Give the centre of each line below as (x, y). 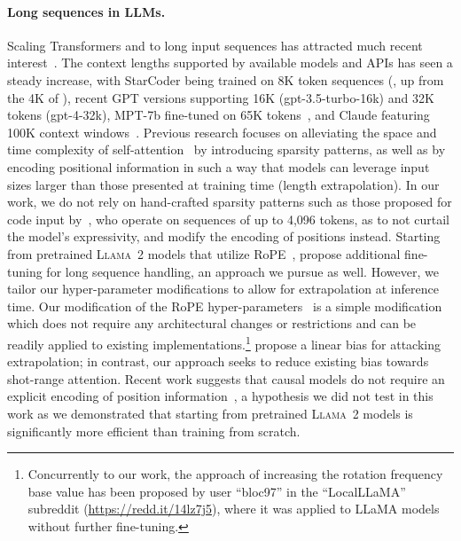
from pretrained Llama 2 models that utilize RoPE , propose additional (204, 253)
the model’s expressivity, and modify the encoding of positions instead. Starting (224, 236)
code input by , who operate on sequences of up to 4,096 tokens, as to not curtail (228, 219)
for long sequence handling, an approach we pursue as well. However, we (242, 271)
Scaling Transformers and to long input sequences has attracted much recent (215, 45)
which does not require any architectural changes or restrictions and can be (212, 323)
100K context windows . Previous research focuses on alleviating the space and (222, 132)
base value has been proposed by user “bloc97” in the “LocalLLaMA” (217, 491)
